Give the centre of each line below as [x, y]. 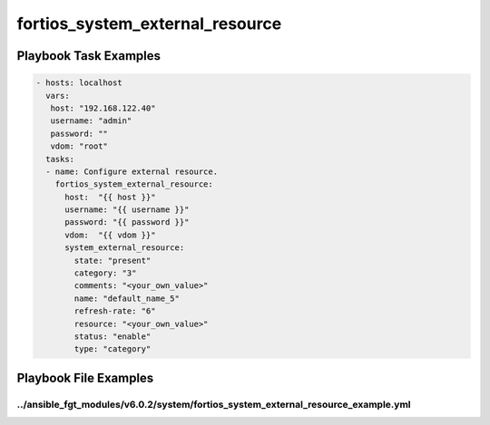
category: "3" [105, 273]
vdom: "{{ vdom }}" [110, 235]
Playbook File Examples [85, 377]
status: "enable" [113, 336]
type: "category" [113, 349]
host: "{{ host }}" [110, 197]
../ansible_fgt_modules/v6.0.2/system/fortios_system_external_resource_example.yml [214, 404]
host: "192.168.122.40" [103, 108]
